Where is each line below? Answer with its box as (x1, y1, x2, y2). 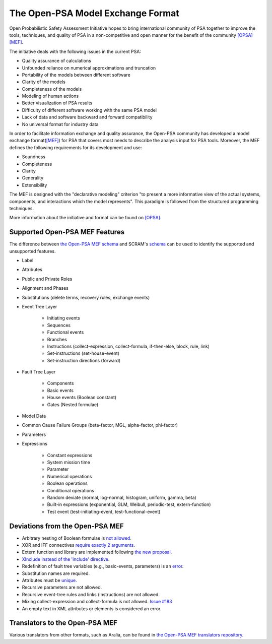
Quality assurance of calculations (22, 58, 92, 64)
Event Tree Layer (22, 303, 57, 309)
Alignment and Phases (22, 285, 69, 291)
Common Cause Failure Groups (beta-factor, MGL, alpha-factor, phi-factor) (22, 422, 178, 428)
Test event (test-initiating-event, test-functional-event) (47, 508, 161, 514)
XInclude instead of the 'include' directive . (22, 556, 110, 562)
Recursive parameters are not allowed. (22, 585, 102, 591)
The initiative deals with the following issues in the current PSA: (9, 48, 141, 54)
